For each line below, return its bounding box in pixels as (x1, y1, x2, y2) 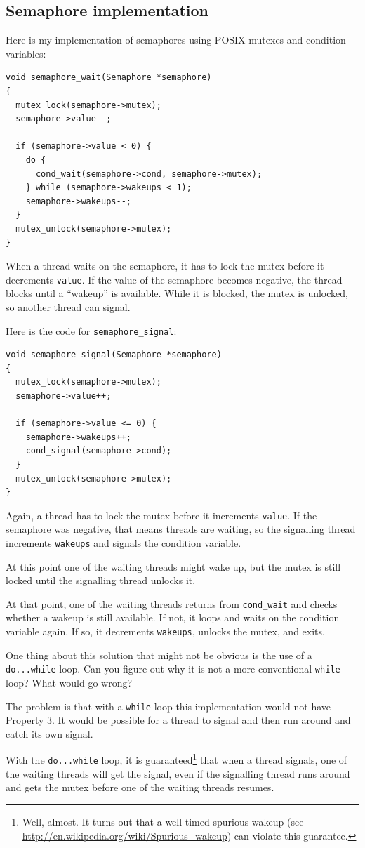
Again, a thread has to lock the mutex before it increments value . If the (6, 508, 317, 522)
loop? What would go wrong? (6, 675, 133, 689)
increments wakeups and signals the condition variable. (6, 535, 241, 550)
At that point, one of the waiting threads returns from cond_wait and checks (6, 596, 338, 611)
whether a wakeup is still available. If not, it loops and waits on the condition (6, 610, 340, 625)
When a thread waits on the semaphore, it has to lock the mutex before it (6, 258, 324, 273)
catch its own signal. (6, 726, 93, 741)
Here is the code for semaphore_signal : (6, 323, 177, 338)
